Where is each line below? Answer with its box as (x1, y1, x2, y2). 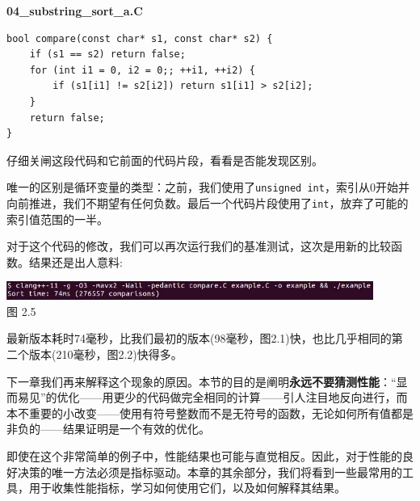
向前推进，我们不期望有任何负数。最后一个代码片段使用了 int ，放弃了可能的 (6, 195, 409, 211)
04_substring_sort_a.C (6, 2, 143, 19)
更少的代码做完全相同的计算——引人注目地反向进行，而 (113, 389, 408, 406)
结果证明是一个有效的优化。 (62, 420, 210, 437)
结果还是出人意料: (28, 253, 123, 270)
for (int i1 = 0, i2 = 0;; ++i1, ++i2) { (29, 64, 255, 76)
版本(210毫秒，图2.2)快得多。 (28, 345, 183, 362)
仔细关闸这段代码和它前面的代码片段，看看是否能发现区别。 (6, 151, 323, 168)
